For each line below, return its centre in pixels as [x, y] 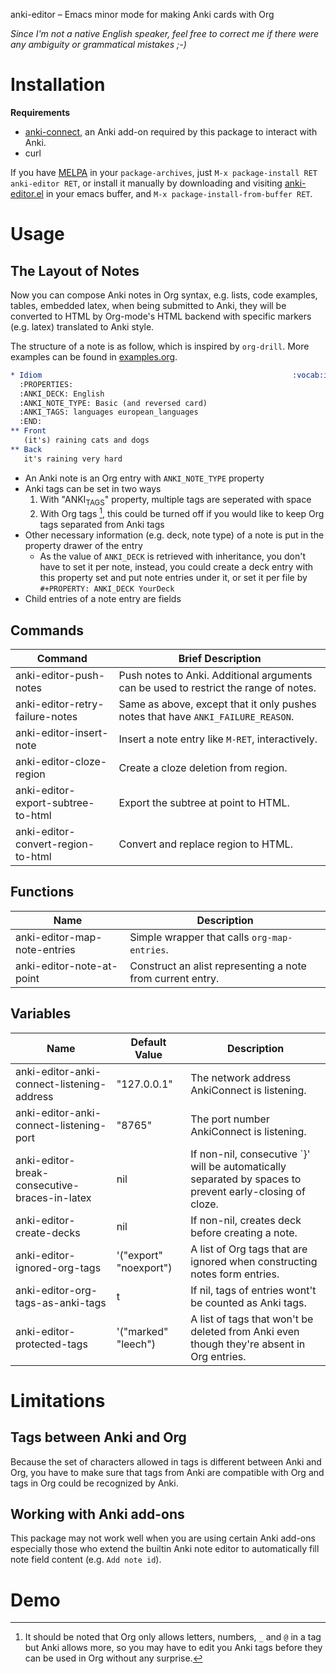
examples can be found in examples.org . [94, 356]
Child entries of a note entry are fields [103, 599]
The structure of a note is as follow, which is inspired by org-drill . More [160, 346]
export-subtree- [55, 802]
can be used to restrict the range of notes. [217, 687]
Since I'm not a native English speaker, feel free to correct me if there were [165, 33]
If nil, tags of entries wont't [253, 1290]
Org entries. [218, 1356]
